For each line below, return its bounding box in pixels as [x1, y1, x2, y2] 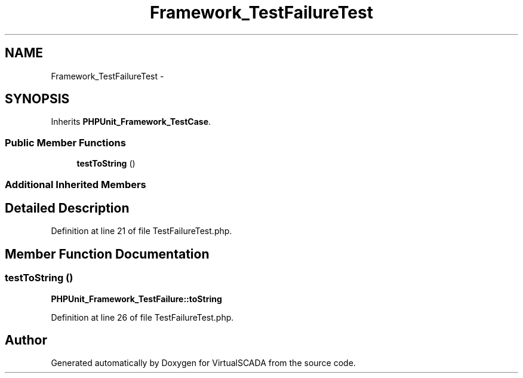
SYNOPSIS [5, 91, 70, 107]
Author [5, 333, 47, 348]
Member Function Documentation [5, 246, 210, 262]
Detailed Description [5, 200, 130, 216]
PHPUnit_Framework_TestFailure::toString [51, 293, 222, 304]
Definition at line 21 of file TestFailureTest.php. [51, 226, 232, 236]
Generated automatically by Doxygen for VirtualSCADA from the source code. [51, 358, 356, 368]
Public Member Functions [5, 136, 126, 149]
